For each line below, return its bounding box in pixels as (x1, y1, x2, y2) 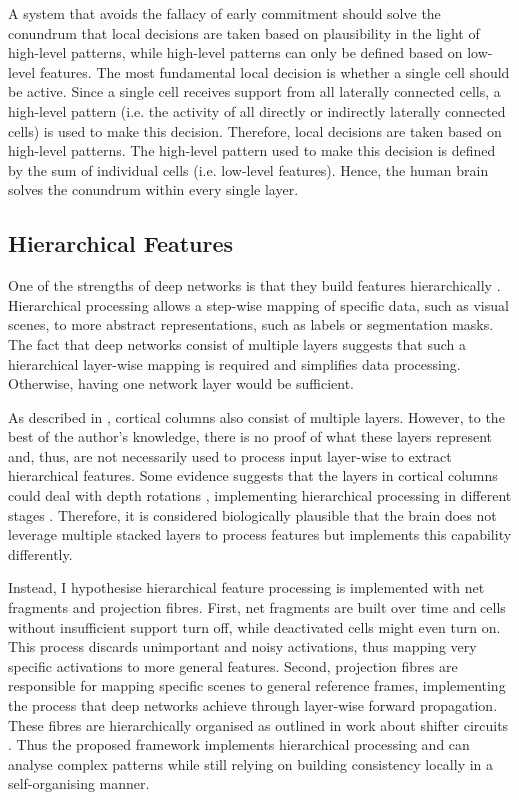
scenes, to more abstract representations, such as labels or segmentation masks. (8, 314, 494, 335)
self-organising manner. (8, 773, 150, 794)
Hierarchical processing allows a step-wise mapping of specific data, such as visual (8, 294, 509, 315)
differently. (8, 543, 73, 564)
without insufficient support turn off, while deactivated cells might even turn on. (8, 616, 501, 637)
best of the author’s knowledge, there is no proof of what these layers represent (8, 426, 493, 447)
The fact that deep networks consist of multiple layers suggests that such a (8, 333, 466, 354)
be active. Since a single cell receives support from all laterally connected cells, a (8, 81, 501, 102)
